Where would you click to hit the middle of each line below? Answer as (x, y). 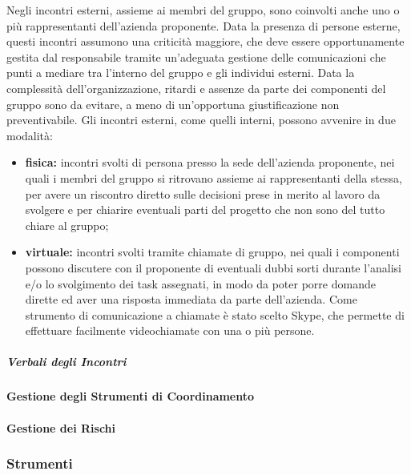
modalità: (30, 135)
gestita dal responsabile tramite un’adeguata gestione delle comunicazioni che (196, 56)
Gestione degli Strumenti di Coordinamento (131, 396)
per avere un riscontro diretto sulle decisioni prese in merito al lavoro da (203, 193)
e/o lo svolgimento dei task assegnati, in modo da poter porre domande (200, 283)
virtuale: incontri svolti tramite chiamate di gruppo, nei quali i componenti (212, 252)
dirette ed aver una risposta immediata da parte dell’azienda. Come (191, 299)
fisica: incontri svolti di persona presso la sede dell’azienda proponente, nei (210, 162)
